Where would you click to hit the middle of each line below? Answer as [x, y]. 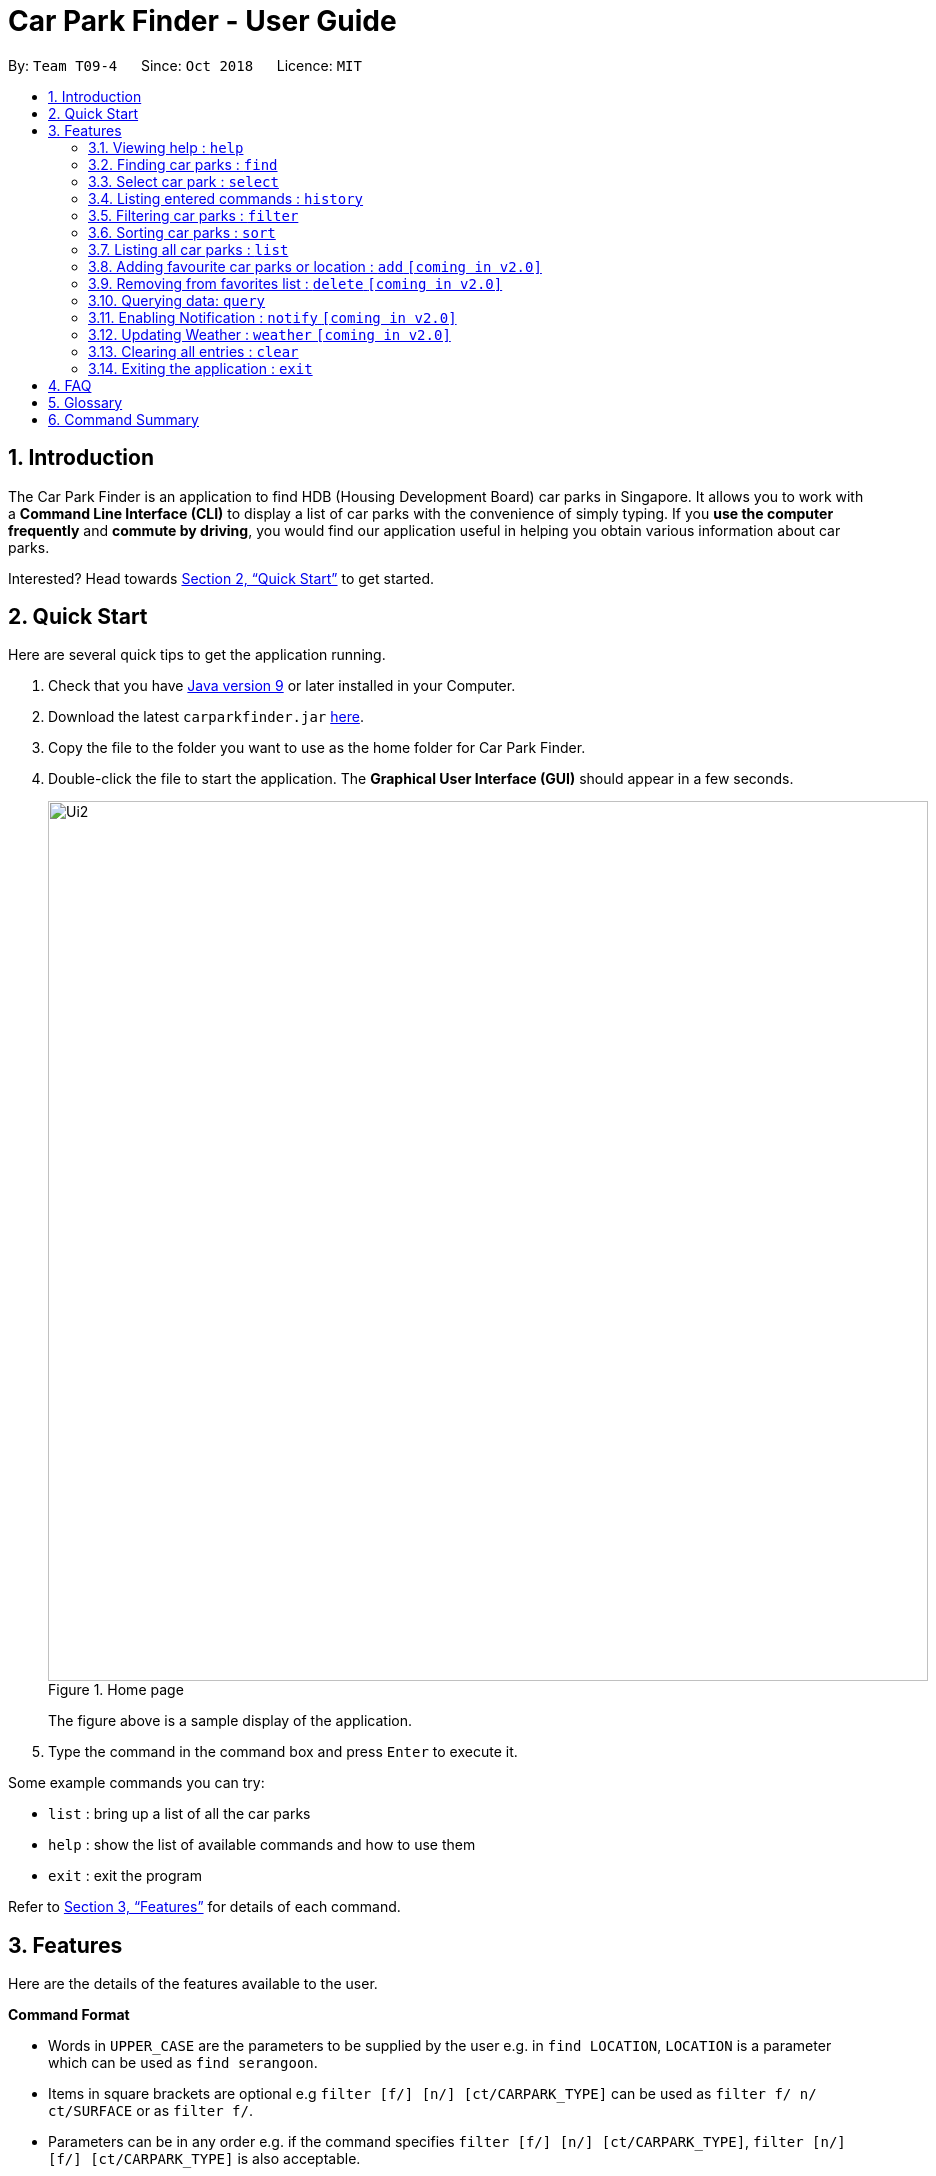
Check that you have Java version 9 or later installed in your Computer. [282, 686]
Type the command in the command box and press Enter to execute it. [283, 1752]
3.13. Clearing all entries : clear [193, 351]
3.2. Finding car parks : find [183, 164]
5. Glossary [85, 402]
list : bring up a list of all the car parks [179, 1814]
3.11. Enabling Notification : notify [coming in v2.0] [272, 317]
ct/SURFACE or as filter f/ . [150, 2111]
